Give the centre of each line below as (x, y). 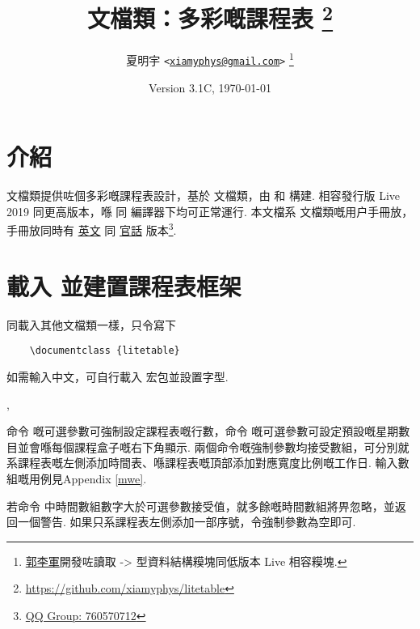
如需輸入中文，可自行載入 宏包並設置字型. (118, 377)
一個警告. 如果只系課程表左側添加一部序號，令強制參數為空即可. (187, 522)
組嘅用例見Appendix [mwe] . (77, 479)
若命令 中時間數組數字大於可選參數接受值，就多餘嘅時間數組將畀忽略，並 (201, 506)
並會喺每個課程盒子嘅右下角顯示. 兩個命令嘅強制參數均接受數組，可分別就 (213, 446)
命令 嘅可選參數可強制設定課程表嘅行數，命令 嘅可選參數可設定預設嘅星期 (203, 431)
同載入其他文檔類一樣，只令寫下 (91, 324)
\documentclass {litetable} (105, 351)
